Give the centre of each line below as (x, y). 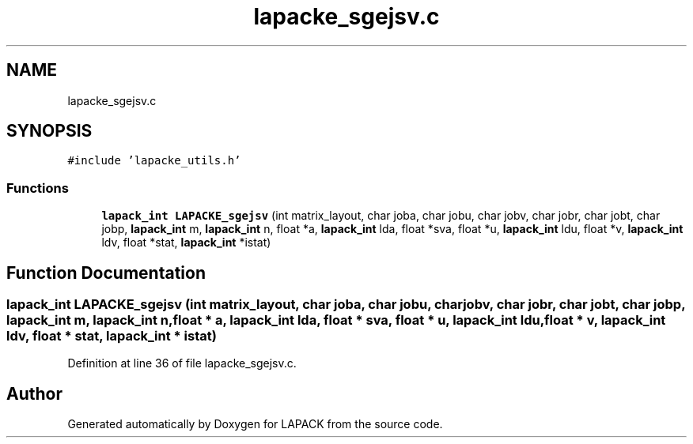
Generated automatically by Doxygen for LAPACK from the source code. (255, 424)
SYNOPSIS (49, 131)
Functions (38, 188)
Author (34, 393)
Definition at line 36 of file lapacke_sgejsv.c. (182, 363)
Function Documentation (106, 273)
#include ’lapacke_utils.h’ (154, 161)
